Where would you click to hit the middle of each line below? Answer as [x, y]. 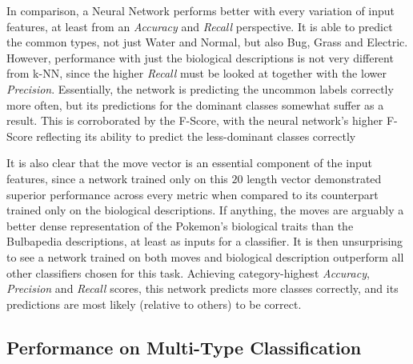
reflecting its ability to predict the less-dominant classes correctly [196, 136]
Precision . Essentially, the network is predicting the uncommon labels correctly [200, 88]
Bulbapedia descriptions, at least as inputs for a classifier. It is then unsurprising [205, 241]
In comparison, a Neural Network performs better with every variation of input [201, 10]
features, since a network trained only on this [117, 178]
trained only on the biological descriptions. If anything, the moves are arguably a [205, 210]
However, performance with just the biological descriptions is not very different [200, 57]
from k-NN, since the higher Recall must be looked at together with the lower [196, 73]
